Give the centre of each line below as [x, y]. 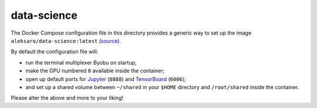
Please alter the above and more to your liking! [67, 98]
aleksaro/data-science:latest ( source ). [66, 41]
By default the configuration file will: [55, 52]
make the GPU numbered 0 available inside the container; [95, 71]
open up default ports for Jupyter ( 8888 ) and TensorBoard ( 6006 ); [106, 79]
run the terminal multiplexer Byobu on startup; [81, 62]
